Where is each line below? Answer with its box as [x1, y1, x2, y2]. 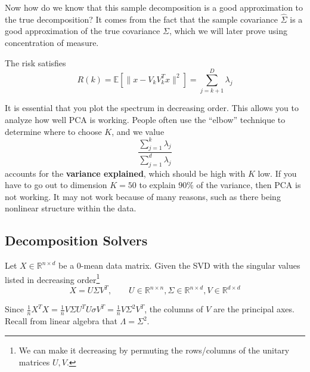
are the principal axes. [213, 303, 294, 315]
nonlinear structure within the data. [5, 202, 137, 214]
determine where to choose [5, 125, 102, 137]
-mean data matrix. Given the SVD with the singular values [80, 259, 300, 272]
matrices [18, 355, 50, 368]
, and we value [111, 125, 165, 137]
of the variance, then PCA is [196, 179, 301, 191]
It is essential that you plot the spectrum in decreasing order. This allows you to [5, 102, 299, 114]
